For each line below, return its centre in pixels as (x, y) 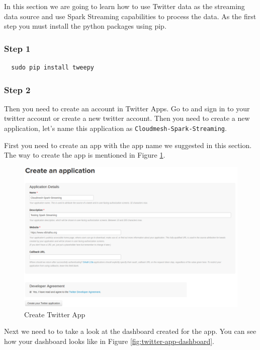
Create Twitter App (55, 314)
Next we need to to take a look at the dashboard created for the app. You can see (130, 331)
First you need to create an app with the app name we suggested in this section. (128, 145)
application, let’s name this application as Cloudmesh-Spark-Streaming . (115, 128)
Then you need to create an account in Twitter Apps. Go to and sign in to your (127, 108)
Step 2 (17, 89)
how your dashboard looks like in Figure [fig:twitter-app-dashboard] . (109, 341)
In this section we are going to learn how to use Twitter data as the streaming (124, 6)
